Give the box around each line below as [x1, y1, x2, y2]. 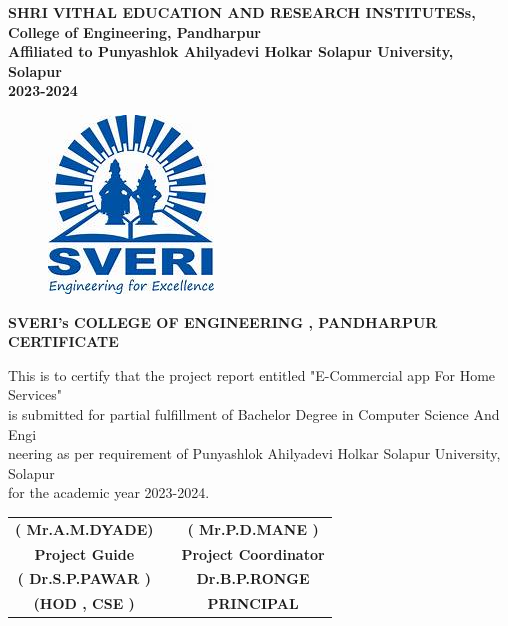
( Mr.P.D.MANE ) [187, 518, 319, 539]
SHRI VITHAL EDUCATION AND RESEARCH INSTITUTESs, [8, 2, 476, 22]
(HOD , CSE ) [33, 593, 135, 614]
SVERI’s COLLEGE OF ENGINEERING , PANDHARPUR [8, 311, 438, 332]
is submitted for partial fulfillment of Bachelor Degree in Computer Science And [8, 403, 500, 424]
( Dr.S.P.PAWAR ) [17, 568, 151, 589]
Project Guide [34, 543, 135, 564]
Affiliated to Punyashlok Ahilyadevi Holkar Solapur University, [8, 41, 454, 62]
